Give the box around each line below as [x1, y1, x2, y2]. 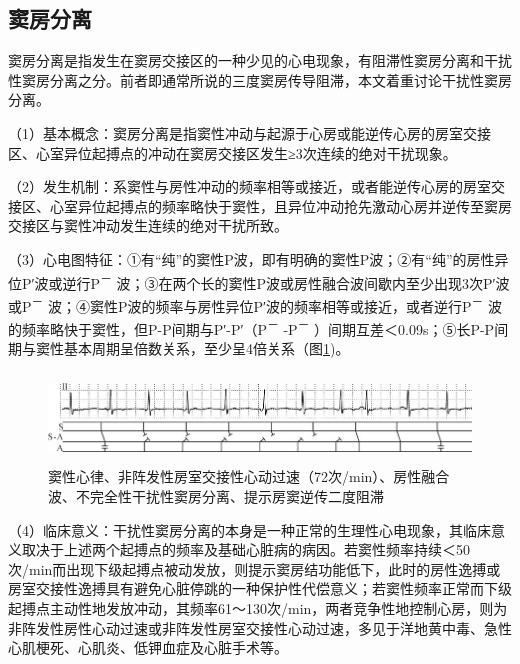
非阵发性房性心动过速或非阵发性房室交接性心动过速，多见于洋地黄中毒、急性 [8, 617, 512, 638]
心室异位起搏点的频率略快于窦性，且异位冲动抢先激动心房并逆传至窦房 [49, 195, 512, 216]
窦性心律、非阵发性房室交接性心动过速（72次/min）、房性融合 [48, 466, 450, 487]
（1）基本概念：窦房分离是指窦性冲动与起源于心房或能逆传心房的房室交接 [8, 122, 491, 143]
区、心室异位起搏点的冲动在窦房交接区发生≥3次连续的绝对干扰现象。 [8, 142, 457, 163]
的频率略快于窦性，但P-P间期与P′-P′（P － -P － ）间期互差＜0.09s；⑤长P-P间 [8, 316, 509, 339]
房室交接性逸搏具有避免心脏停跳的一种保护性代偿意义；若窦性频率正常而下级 [8, 578, 512, 599]
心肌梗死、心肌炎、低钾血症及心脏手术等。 [8, 637, 288, 658]
